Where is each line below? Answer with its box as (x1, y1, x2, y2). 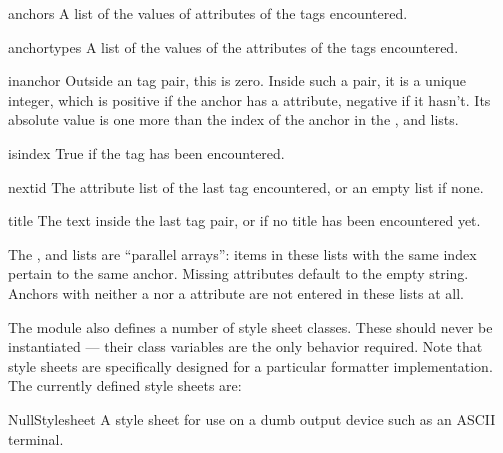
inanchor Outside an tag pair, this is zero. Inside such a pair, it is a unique (8, 70, 466, 91)
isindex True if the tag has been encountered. (8, 142, 285, 163)
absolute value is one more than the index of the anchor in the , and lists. (8, 109, 459, 130)
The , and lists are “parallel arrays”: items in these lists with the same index (8, 243, 477, 264)
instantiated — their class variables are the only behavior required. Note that (8, 336, 483, 357)
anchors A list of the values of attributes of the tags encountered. (8, 3, 408, 23)
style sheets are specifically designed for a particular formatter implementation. (8, 355, 493, 376)
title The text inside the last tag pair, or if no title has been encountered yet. (8, 210, 481, 231)
